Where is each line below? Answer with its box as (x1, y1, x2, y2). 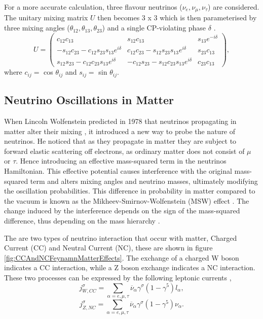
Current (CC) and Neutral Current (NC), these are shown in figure (4, 242, 213, 253)
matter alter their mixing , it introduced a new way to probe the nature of (4, 125, 236, 136)
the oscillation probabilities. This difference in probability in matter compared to (4, 185, 255, 196)
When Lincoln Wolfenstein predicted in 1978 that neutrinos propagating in (4, 116, 237, 126)
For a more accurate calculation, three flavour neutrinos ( (4, 2, 182, 12)
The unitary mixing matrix (4, 12, 88, 23)
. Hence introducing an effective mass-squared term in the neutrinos (16, 155, 227, 166)
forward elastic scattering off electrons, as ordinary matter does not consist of (4, 145, 245, 156)
